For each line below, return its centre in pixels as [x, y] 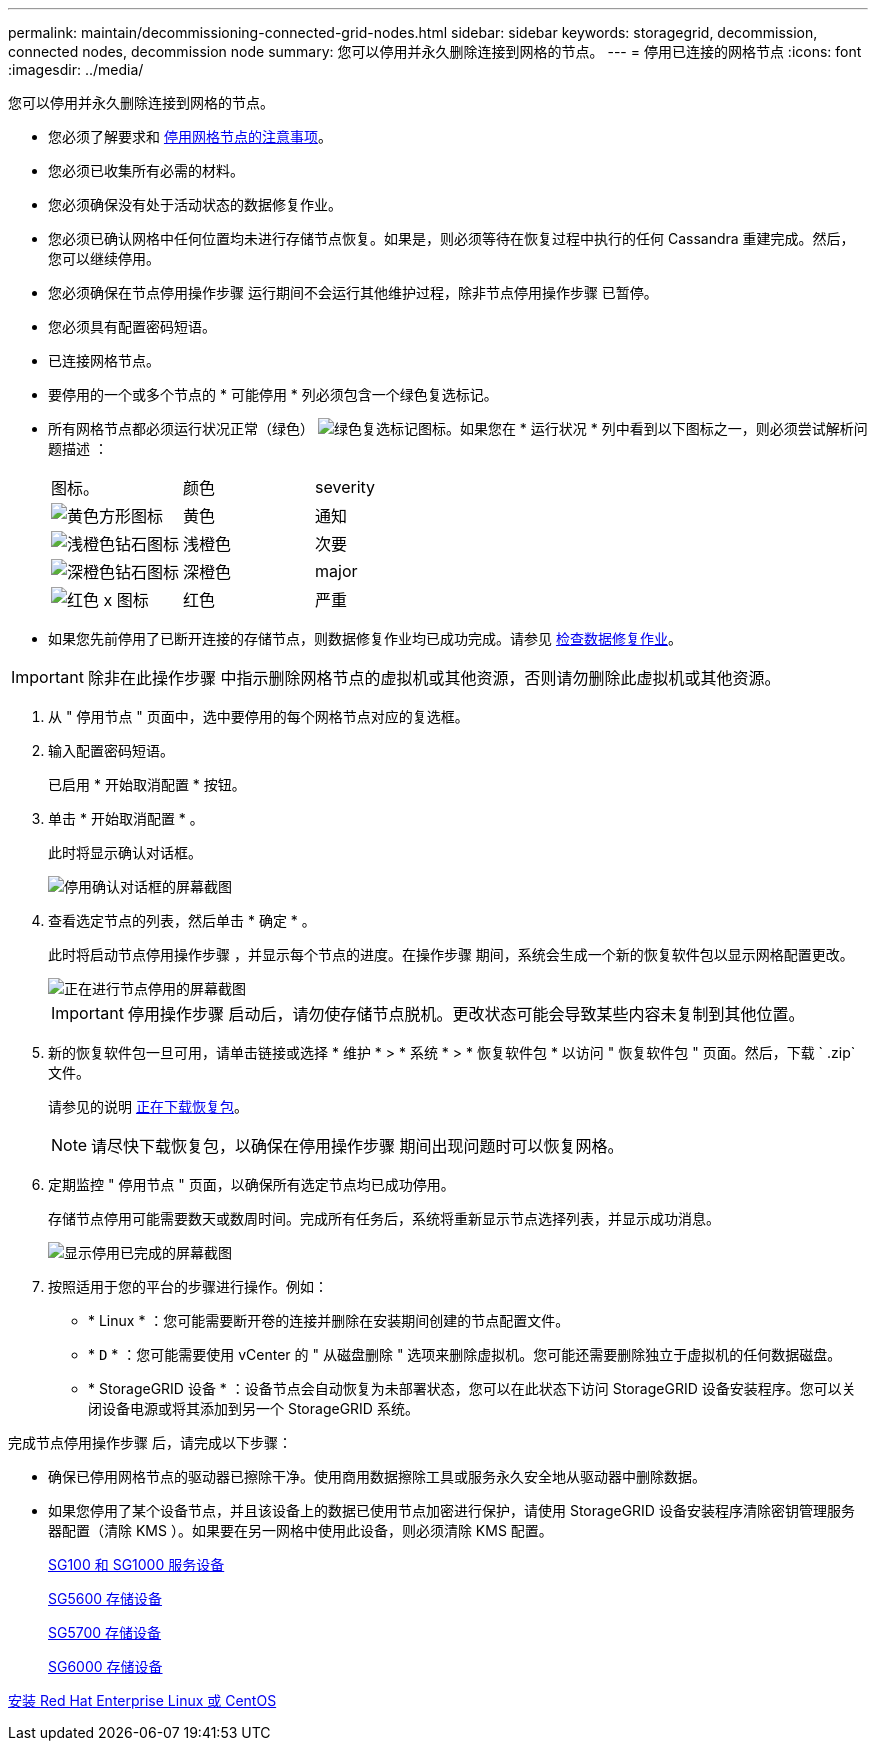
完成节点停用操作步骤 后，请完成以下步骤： [150, 1442]
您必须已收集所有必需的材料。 [146, 170]
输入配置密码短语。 [111, 750]
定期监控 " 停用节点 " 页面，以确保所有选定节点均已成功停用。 [251, 1184]
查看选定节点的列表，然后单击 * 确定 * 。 [182, 920]
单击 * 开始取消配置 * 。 [126, 818]
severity [345, 487]
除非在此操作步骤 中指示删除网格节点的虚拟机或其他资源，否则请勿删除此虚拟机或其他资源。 [434, 678]
